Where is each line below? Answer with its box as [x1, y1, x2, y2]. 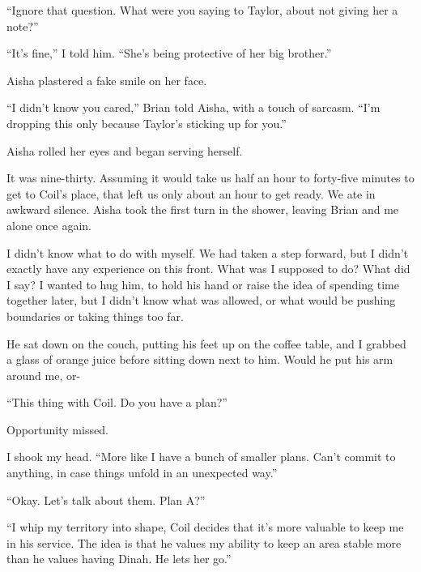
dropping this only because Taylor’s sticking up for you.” [6, 114, 287, 131]
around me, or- [6, 366, 81, 383]
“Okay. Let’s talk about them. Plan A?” [6, 491, 206, 508]
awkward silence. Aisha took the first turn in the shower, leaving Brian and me [6, 201, 399, 218]
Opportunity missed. [6, 420, 108, 438]
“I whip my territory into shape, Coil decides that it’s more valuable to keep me [6, 519, 404, 536]
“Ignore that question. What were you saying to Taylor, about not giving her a [6, 2, 398, 18]
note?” [6, 17, 39, 34]
